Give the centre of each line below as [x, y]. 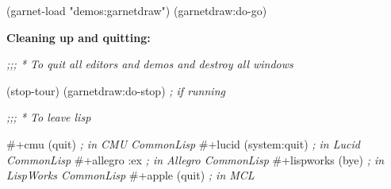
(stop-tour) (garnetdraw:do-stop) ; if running [116, 90]
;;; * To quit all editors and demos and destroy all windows [150, 64]
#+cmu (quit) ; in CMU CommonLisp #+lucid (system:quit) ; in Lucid [183, 143]
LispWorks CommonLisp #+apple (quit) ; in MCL [130, 175]
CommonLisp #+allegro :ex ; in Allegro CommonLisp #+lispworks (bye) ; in [195, 159]
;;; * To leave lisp [49, 117]
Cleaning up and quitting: [79, 37]
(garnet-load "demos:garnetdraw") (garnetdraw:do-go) [137, 10]
